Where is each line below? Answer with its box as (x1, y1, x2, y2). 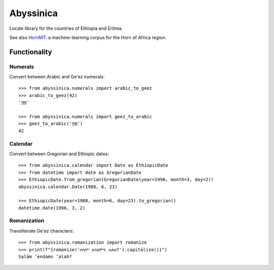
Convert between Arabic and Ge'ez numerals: (9, 74, 105, 80)
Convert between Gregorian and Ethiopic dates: (9, 151, 109, 157)
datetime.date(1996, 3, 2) (18, 205, 86, 211)
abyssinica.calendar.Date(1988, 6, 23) (18, 184, 118, 190)
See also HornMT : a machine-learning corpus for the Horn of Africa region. (9, 34, 167, 40)
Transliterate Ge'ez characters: (9, 228, 74, 234)
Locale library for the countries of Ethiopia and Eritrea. (9, 25, 123, 31)
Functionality (9, 48, 52, 56)
